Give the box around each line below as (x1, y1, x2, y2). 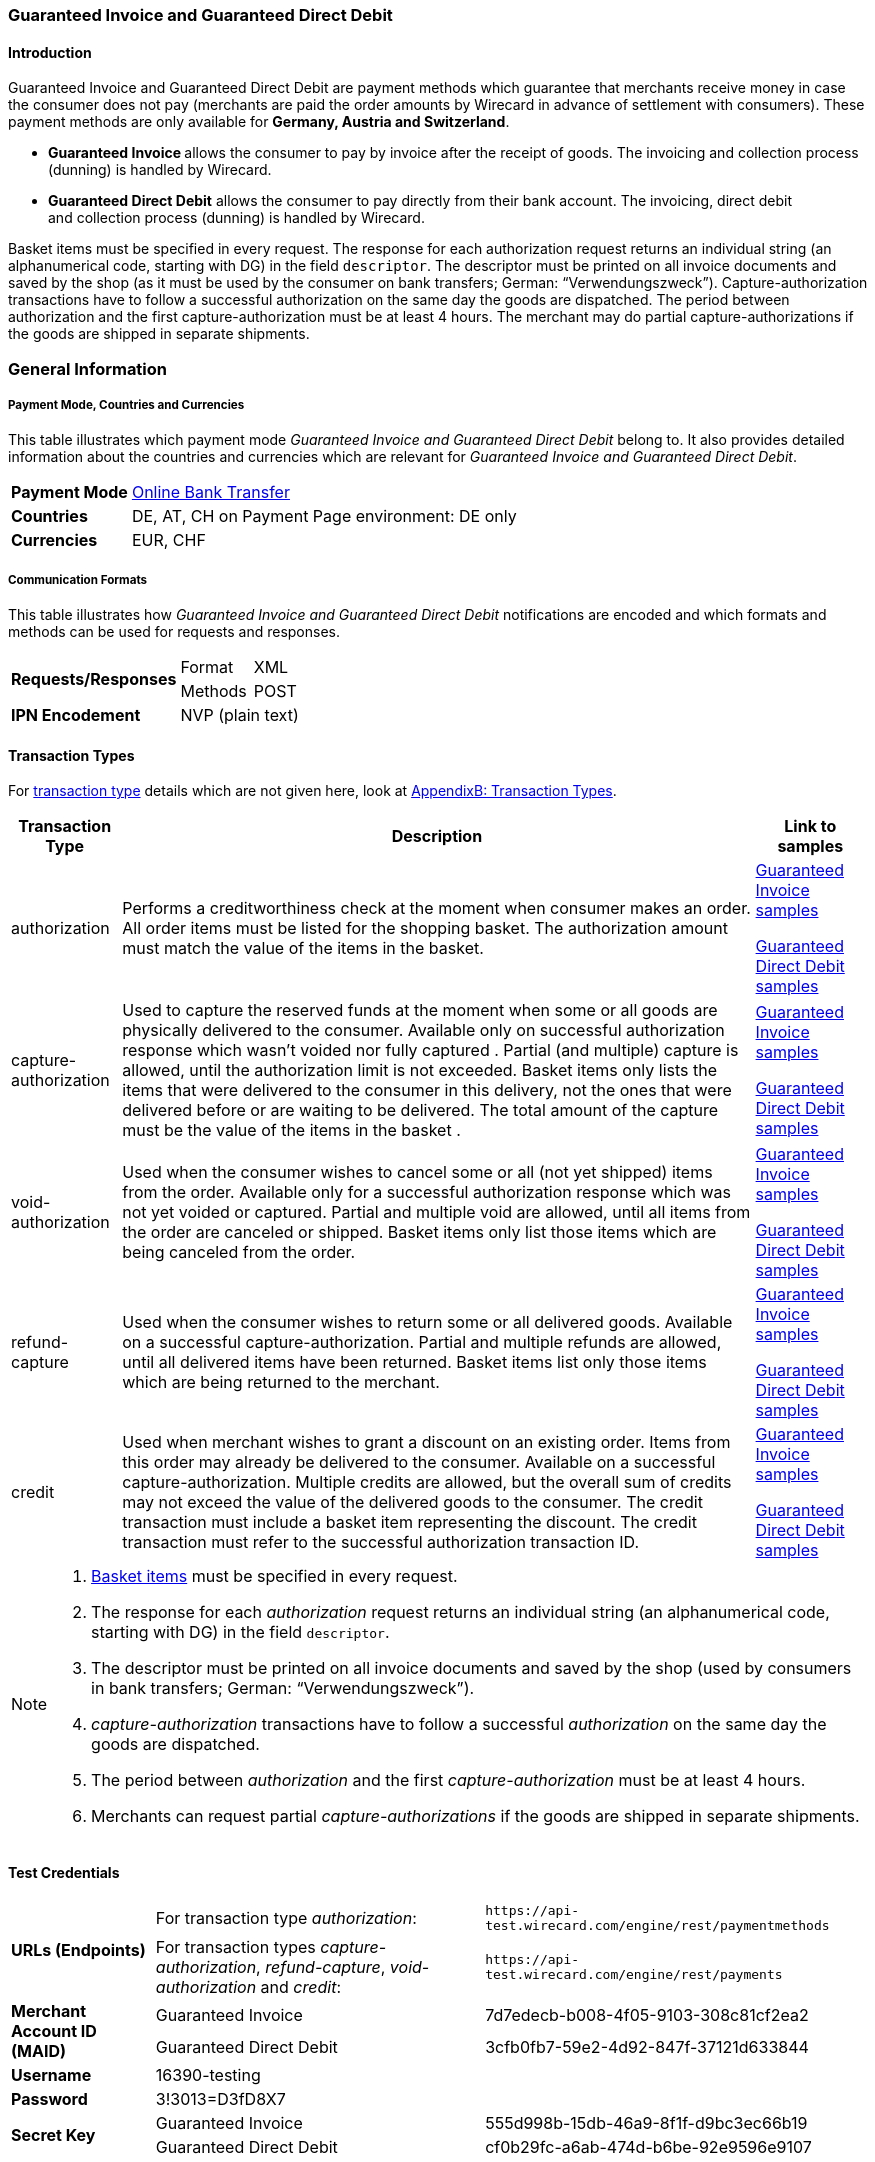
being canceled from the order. (122, 1242, 356, 1263)
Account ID (11, 2020, 97, 2041)
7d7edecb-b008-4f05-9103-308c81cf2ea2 (485, 2004, 809, 2025)
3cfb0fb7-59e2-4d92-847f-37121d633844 (485, 2036, 809, 2057)
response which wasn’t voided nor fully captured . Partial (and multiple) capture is (122, 1040, 739, 1061)
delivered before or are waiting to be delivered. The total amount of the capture (122, 1100, 719, 1121)
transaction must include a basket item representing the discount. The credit (122, 1512, 697, 1533)
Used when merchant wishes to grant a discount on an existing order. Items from (122, 1432, 731, 1453)
